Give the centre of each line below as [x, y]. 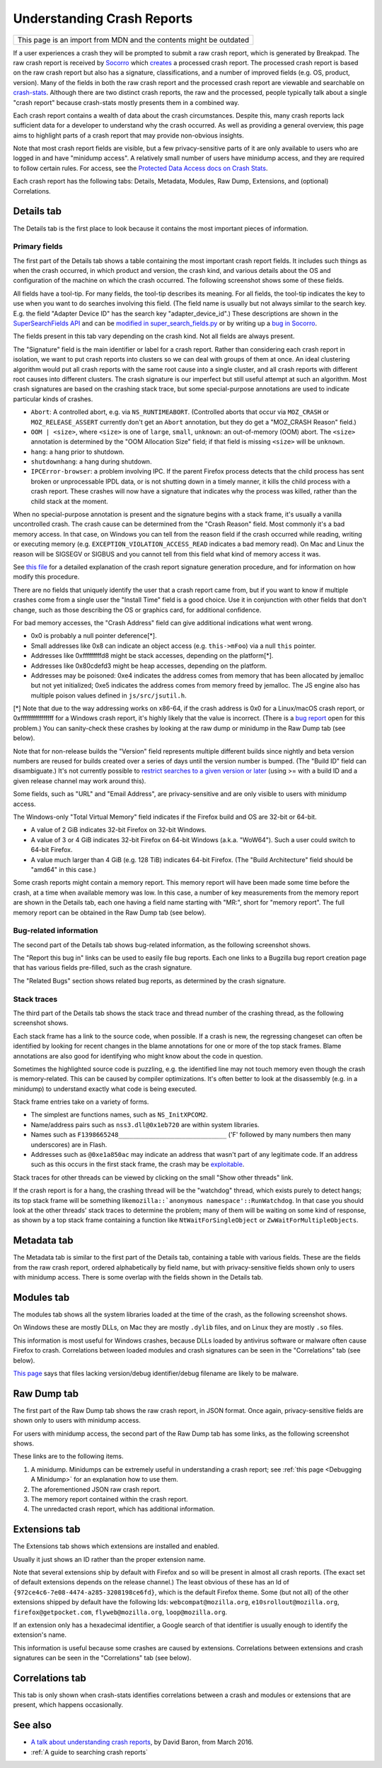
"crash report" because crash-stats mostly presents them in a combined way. [126, 102]
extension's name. [40, 1635]
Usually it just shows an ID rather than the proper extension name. [109, 1559]
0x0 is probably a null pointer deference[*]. [94, 636]
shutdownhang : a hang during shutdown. [91, 461]
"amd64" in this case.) [64, 869]
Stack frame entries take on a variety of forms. [81, 1102]
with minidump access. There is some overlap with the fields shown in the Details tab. [138, 1277]
